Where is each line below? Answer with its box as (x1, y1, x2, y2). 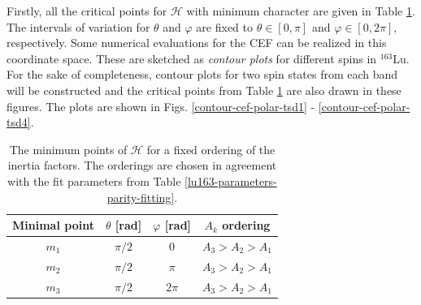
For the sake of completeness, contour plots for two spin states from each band (7, 66, 398, 83)
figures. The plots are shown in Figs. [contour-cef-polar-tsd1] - (7, 97, 315, 114)
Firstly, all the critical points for (7, 2, 167, 19)
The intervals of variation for (7, 18, 150, 35)
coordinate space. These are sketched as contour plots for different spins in (7, 49, 377, 67)
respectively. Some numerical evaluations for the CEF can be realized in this (7, 34, 387, 51)
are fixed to (196, 18, 253, 35)
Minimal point (12, 217, 94, 234)
